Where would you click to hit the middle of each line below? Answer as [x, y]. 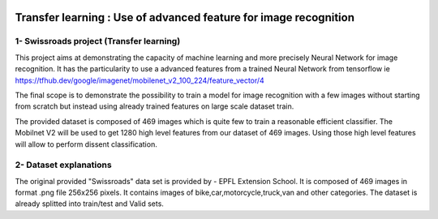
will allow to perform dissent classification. [86, 144]
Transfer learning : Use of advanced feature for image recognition [185, 17]
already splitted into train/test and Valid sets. [89, 204]
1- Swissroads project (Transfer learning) [98, 41]
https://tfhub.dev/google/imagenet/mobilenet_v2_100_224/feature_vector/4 [140, 80]
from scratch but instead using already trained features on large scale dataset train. [155, 106]
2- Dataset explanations [64, 165]
